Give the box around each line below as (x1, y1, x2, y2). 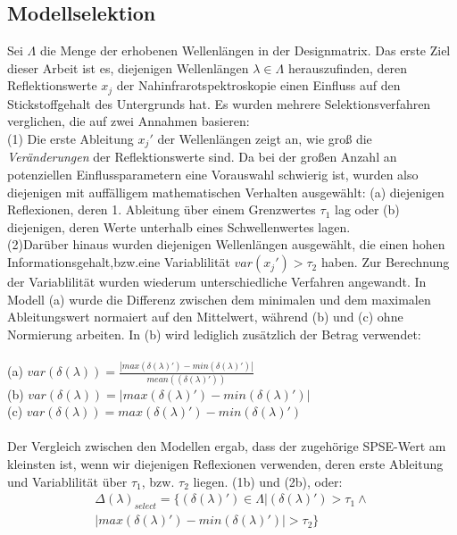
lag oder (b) (335, 200, 400, 219)
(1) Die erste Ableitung (7, 130, 134, 148)
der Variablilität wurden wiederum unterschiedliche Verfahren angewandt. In (7, 272, 427, 291)
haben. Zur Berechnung (320, 253, 450, 272)
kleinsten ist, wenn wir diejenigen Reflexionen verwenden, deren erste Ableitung (7, 455, 444, 473)
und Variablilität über (7, 472, 128, 490)
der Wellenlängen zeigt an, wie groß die (157, 130, 372, 148)
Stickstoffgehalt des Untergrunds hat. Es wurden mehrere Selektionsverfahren (7, 94, 431, 113)
